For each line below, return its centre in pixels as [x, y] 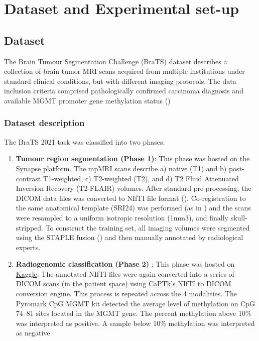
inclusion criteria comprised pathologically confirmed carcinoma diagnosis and [124, 91]
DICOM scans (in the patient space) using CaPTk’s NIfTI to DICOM [123, 283]
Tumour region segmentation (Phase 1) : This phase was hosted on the [133, 158]
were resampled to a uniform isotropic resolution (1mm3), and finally [122, 217]
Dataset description [44, 123]
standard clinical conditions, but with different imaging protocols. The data [120, 81]
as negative [33, 333]
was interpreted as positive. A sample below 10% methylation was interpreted [135, 323]
